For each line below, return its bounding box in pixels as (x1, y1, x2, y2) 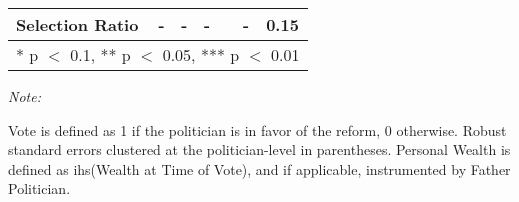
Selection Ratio (16, 13, 139, 36)
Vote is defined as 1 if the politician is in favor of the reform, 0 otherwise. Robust (8, 119, 507, 140)
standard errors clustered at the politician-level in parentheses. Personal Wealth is (8, 139, 511, 160)
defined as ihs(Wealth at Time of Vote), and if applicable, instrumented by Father (8, 158, 511, 179)
